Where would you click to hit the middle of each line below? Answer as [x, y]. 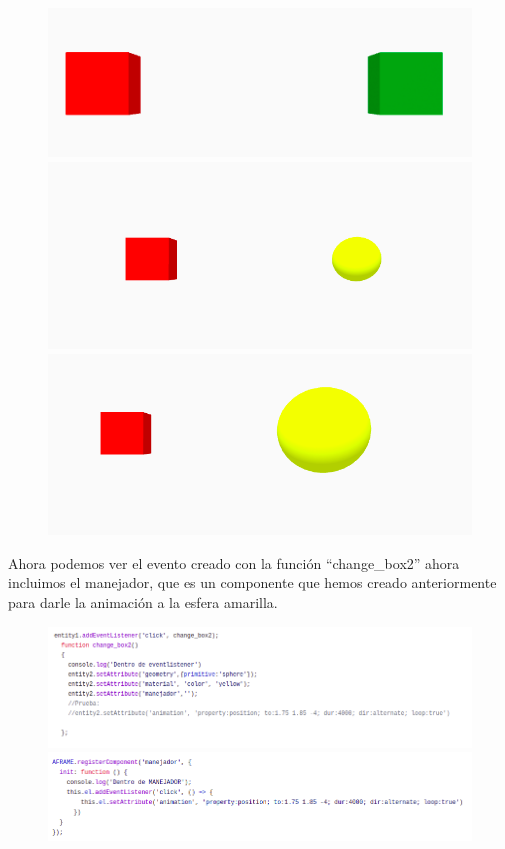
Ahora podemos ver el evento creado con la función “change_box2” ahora [234, 562]
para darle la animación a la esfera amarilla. [143, 602]
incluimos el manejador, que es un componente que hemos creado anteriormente [252, 582]
